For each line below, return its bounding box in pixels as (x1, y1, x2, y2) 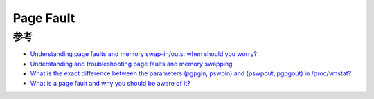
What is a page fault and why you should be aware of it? (30, 79, 190, 87)
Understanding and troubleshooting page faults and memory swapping (30, 60, 233, 68)
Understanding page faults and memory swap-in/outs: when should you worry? (30, 50, 258, 58)
